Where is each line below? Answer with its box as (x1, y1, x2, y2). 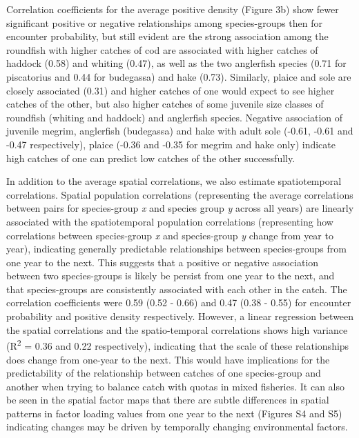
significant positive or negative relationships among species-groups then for (6, 15, 323, 30)
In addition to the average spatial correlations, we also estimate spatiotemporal (6, 174, 342, 188)
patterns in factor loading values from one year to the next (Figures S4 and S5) (6, 406, 342, 420)
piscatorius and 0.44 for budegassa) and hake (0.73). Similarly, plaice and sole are (6, 69, 351, 83)
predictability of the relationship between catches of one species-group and (6, 366, 321, 380)
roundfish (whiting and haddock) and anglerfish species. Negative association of (6, 110, 343, 124)
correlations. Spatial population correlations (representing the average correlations (6, 187, 353, 201)
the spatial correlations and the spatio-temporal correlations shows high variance (6, 322, 348, 337)
